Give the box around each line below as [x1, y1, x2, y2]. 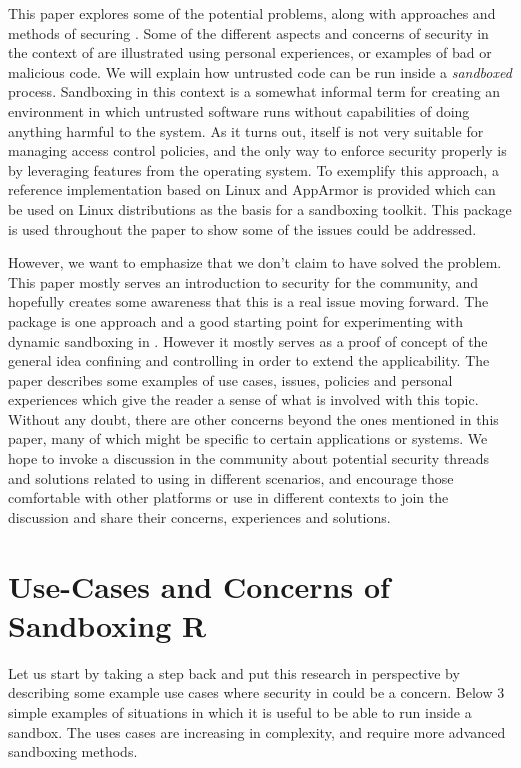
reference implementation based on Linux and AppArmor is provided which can [8, 179, 496, 200]
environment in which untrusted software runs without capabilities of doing [8, 100, 470, 121]
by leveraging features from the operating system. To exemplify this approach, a [8, 159, 499, 180]
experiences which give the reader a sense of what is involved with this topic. [8, 389, 479, 410]
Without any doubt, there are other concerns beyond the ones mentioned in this [8, 408, 499, 429]
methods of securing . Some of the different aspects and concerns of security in [8, 22, 489, 43]
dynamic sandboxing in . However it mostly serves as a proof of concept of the [8, 330, 488, 351]
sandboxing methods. [8, 741, 138, 762]
